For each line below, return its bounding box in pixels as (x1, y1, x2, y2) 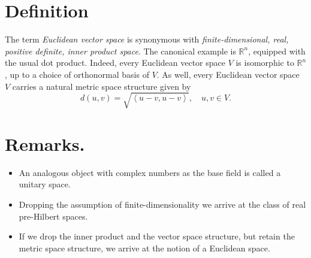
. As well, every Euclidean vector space (156, 68, 300, 80)
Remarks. (5, 131, 85, 156)
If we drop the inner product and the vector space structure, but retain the (19, 230, 295, 242)
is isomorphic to (235, 56, 294, 69)
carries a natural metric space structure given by (12, 80, 191, 92)
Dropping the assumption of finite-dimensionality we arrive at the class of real (19, 198, 306, 210)
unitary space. (19, 178, 71, 190)
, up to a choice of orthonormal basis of (5, 68, 149, 80)
